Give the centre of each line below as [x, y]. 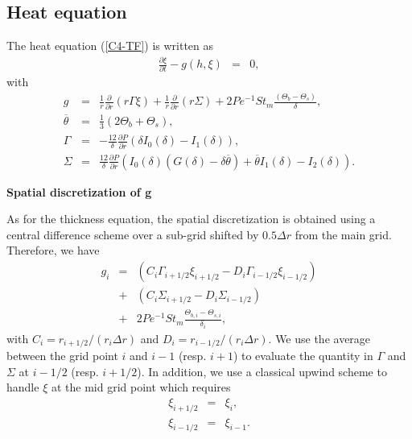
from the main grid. [343, 234]
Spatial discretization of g [79, 191]
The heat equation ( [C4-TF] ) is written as [110, 46]
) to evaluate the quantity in [303, 356]
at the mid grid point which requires [141, 387]
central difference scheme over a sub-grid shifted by [133, 234]
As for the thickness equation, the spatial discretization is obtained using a [191, 219]
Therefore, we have [53, 250]
